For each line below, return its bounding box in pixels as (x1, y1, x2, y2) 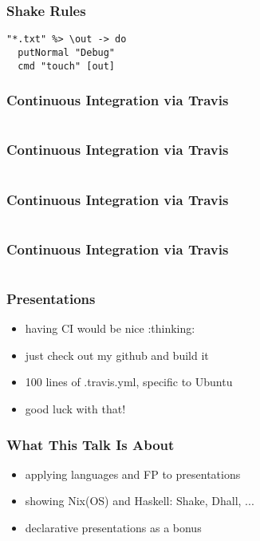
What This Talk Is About (6, 434, 175, 454)
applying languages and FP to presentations (25, 465, 241, 482)
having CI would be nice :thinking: (25, 320, 195, 337)
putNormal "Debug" (18, 46, 116, 58)
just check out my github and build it (25, 346, 209, 363)
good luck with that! (25, 401, 126, 417)
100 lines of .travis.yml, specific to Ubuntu (25, 373, 233, 390)
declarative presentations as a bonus (25, 519, 202, 536)
